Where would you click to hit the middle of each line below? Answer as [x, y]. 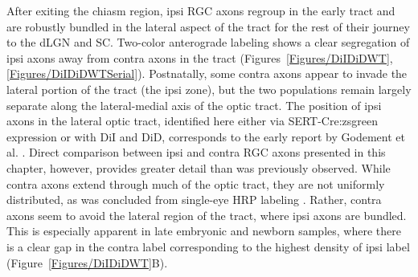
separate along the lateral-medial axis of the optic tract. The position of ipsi [194, 105]
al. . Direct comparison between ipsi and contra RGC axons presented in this [196, 152]
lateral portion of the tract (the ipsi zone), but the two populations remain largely [209, 89]
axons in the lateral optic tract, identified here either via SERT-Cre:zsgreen [192, 121]
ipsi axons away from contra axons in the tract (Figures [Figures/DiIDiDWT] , [200, 57]
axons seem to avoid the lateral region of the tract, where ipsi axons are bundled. [207, 215]
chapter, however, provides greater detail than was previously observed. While [199, 167]
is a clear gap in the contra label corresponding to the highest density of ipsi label [208, 246]
